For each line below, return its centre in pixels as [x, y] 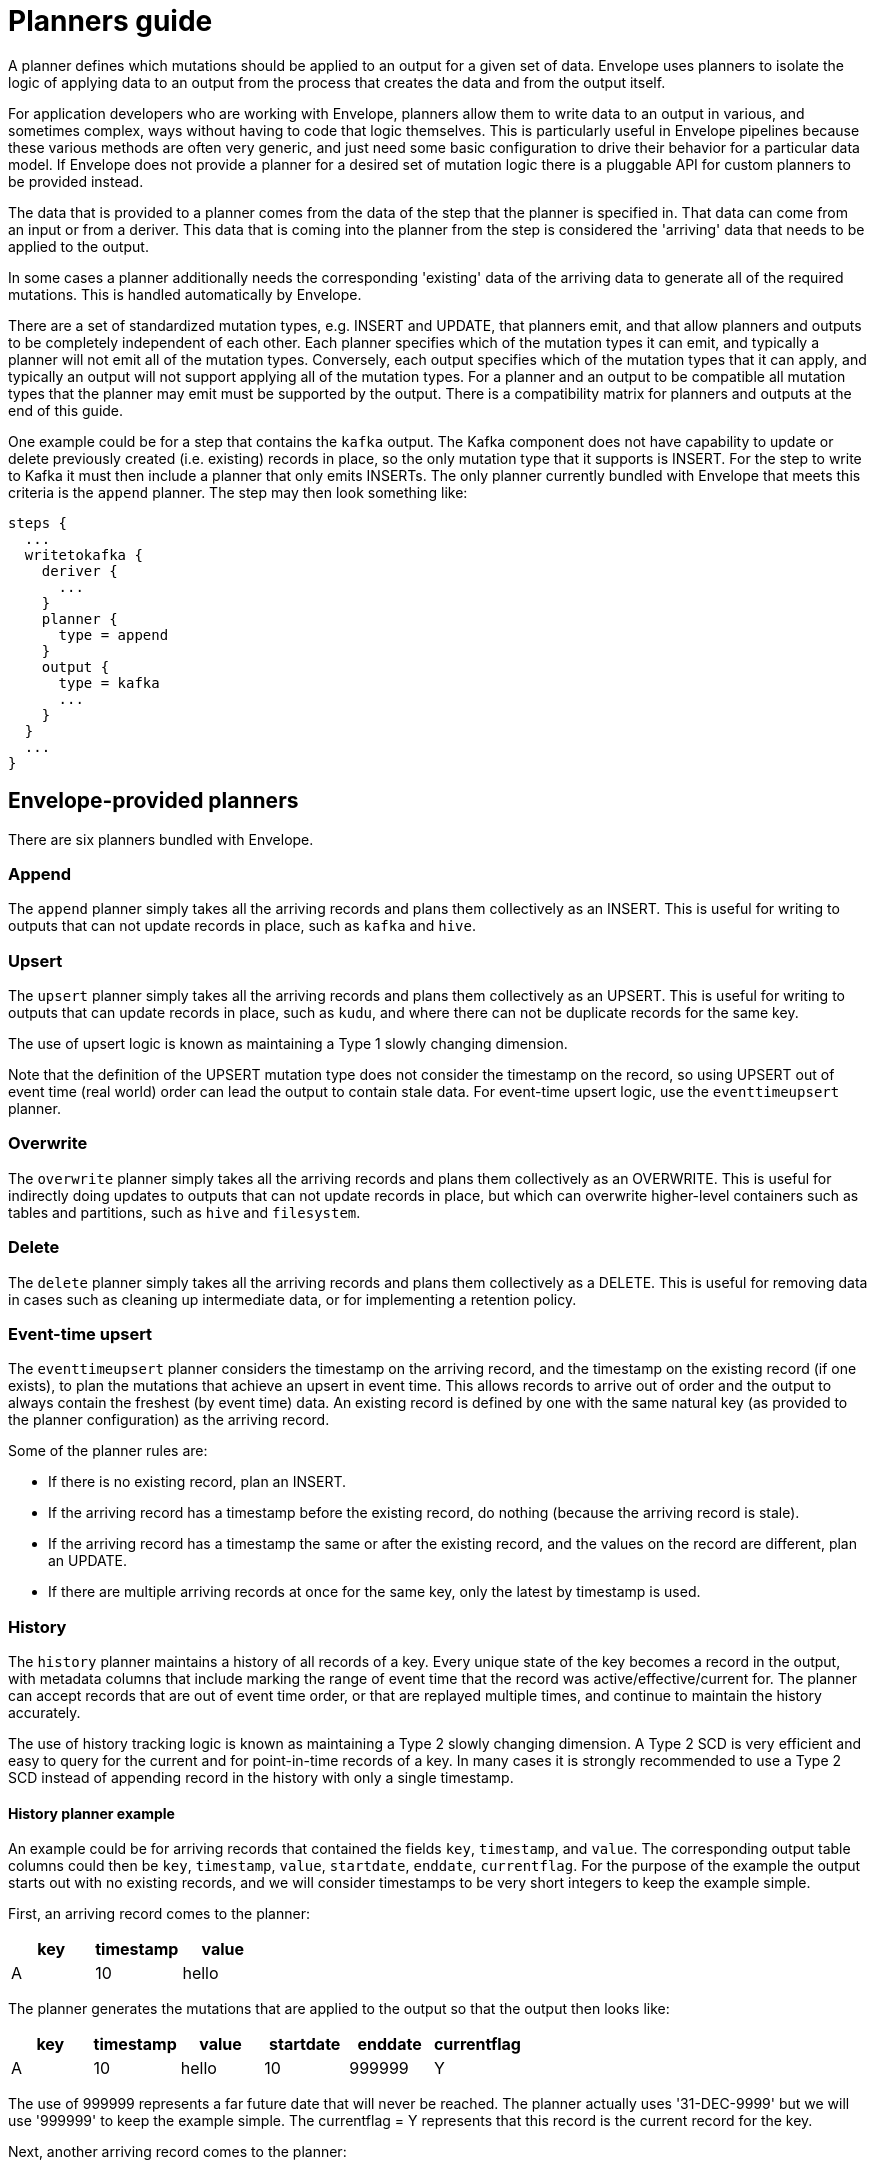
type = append [113, 634]
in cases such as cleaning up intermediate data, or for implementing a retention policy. [292, 1299]
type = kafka [109, 682]
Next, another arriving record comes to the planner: [177, 2152]
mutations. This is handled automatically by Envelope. [185, 294]
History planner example [91, 1813]
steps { [38, 522]
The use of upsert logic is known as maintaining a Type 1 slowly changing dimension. [288, 1044]
